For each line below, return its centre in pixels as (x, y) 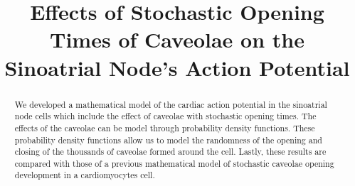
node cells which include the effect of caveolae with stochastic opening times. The (165, 116)
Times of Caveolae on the (177, 39)
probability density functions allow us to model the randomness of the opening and (168, 139)
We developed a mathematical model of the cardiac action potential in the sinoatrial (171, 104)
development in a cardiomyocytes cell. (85, 175)
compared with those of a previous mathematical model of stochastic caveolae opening (174, 163)
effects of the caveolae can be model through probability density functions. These (165, 127)
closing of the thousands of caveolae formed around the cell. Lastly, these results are (170, 152)
